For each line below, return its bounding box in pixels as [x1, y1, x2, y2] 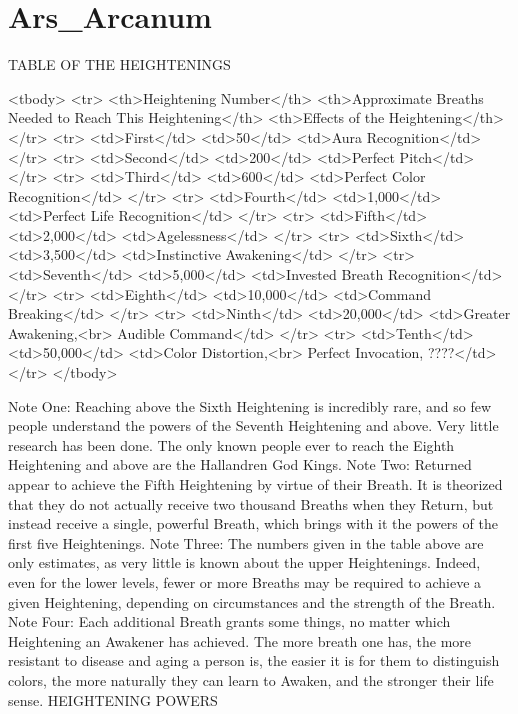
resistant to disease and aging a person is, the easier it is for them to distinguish [8, 650, 500, 671]
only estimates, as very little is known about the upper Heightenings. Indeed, [8, 552, 481, 573]
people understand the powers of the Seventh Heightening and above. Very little [8, 415, 499, 436]
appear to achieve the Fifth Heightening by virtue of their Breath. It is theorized [8, 474, 503, 494]
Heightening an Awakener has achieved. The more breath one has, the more [8, 630, 472, 651]
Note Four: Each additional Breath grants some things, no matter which [8, 611, 451, 632]
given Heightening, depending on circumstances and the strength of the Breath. [8, 591, 496, 612]
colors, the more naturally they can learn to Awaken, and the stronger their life [8, 669, 494, 690]
